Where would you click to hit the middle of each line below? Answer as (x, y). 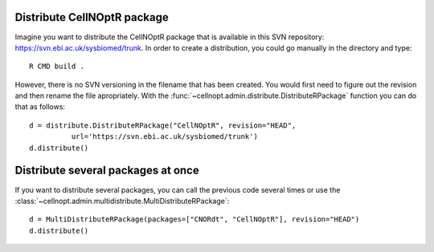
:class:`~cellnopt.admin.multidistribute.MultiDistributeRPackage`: (122, 201)
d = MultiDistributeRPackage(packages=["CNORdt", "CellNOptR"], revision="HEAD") (194, 219)
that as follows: (40, 107)
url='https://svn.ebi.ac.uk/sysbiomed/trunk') (165, 137)
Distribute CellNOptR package (92, 17)
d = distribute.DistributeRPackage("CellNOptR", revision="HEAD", (163, 125)
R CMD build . (57, 67)
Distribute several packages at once (107, 171)
